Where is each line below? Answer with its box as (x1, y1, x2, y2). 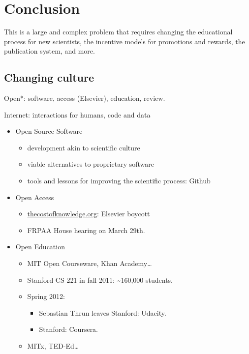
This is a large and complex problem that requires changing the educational (4, 27, 233, 37)
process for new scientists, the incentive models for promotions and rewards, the (4, 36, 245, 46)
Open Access (15, 192, 54, 202)
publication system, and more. (4, 46, 95, 56)
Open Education (15, 241, 65, 252)
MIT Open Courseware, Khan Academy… (27, 258, 152, 268)
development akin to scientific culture (27, 142, 140, 152)
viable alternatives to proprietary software (27, 159, 155, 169)
